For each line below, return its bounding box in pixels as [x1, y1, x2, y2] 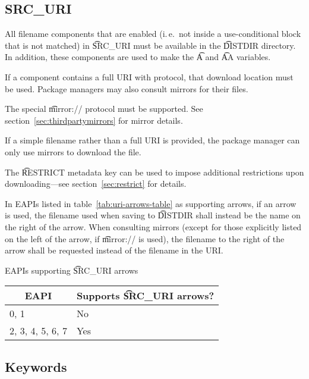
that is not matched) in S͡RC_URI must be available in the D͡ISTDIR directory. [5, 39, 296, 51]
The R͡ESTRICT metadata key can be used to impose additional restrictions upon [5, 165, 304, 178]
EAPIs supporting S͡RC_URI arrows [5, 264, 138, 276]
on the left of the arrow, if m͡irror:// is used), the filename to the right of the [5, 232, 285, 245]
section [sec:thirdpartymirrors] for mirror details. [5, 114, 183, 126]
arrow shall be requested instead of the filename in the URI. [5, 244, 223, 256]
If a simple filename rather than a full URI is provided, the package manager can [5, 134, 300, 146]
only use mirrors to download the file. [5, 145, 141, 158]
